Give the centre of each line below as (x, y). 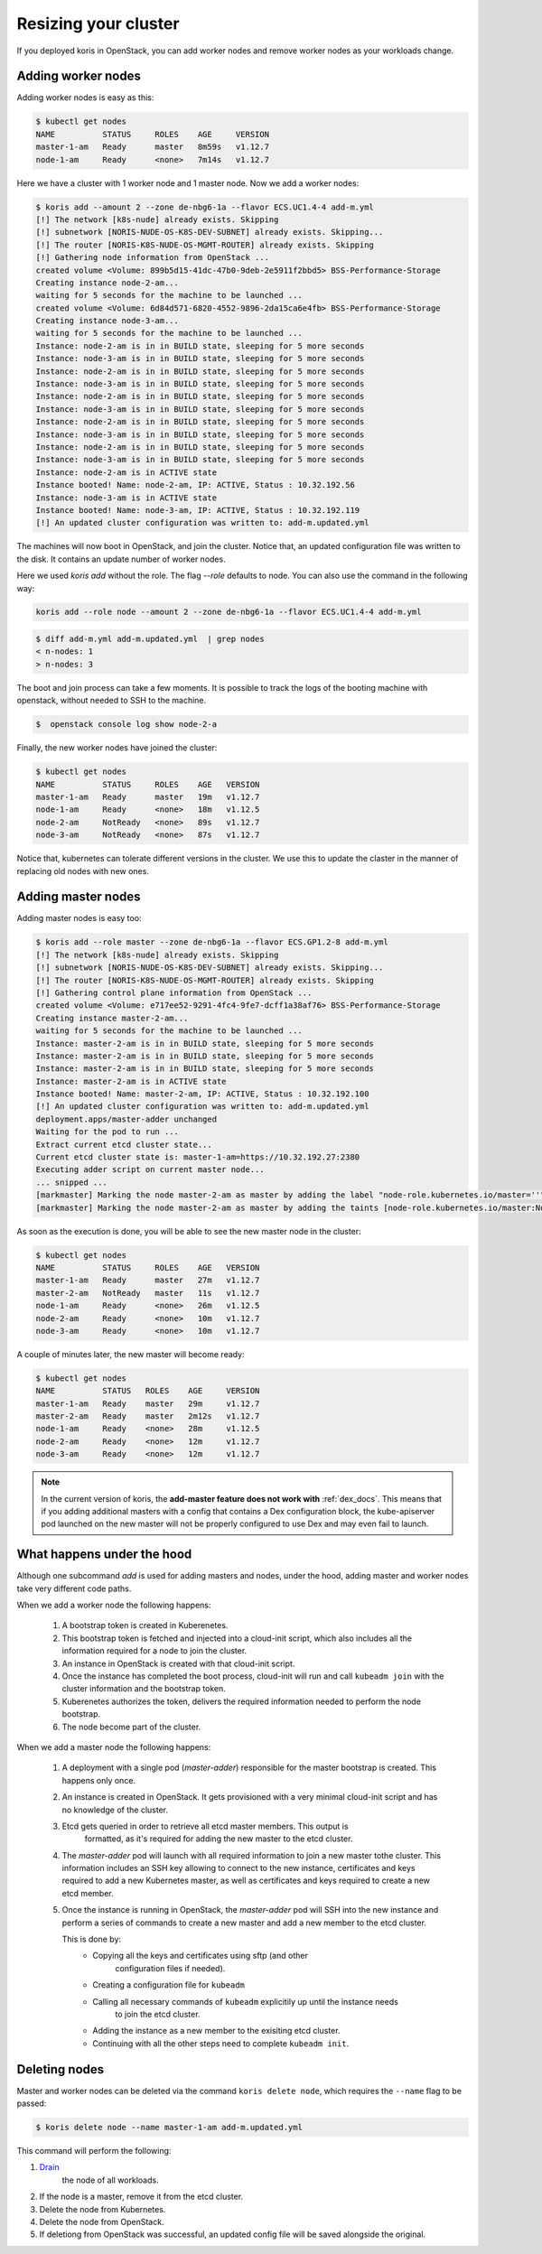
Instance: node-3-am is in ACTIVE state (126, 498)
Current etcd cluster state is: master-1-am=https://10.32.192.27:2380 (198, 1157)
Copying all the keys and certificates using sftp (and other (201, 1956)
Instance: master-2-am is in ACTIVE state (131, 1081)
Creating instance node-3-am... (107, 321)
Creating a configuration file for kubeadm (169, 1985)
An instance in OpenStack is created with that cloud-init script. (178, 1663)
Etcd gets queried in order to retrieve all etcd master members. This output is (205, 1826)
